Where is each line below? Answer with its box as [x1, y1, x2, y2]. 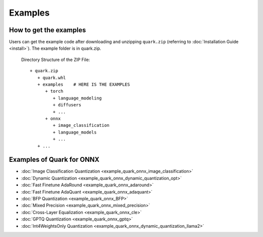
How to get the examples [9, 26, 86, 34]
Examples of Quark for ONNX [9, 156, 100, 164]
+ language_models [53, 129, 97, 135]
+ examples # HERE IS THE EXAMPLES [37, 82, 130, 87]
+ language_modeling [53, 95, 102, 101]
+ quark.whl [37, 75, 66, 80]
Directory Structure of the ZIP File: [21, 57, 90, 62]
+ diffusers [53, 102, 81, 108]
